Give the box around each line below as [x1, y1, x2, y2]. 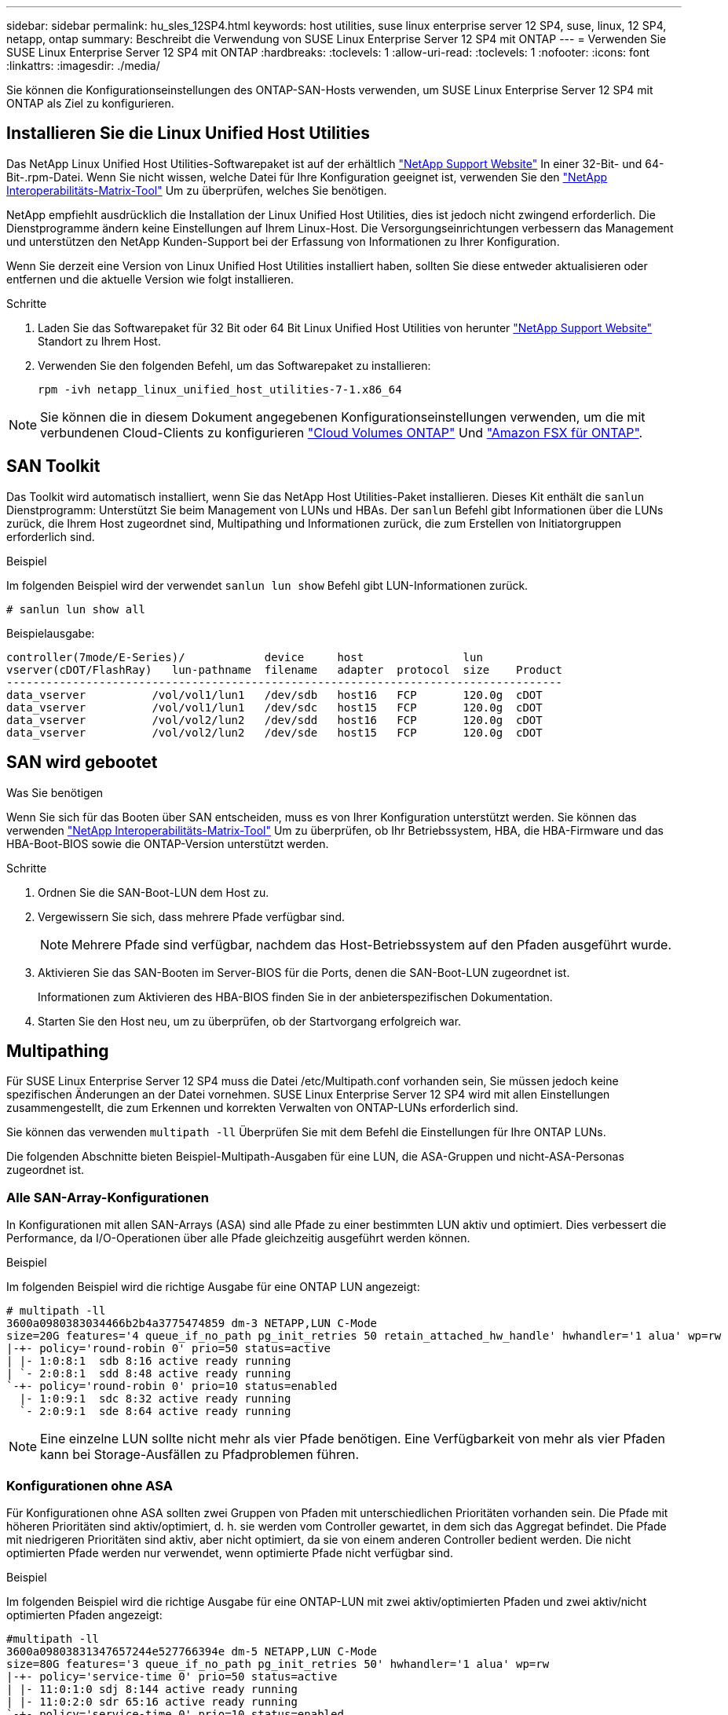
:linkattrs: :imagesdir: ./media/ [6, 59, 160, 72]
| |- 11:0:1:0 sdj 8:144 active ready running [6, 1682, 298, 1695]
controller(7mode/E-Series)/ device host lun [6, 650, 483, 664]
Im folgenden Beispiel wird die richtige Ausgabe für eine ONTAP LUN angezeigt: [6, 1280, 420, 1294]
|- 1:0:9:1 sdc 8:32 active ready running [19, 1392, 291, 1406]
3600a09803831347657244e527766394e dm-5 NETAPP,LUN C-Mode [6, 1644, 378, 1658]
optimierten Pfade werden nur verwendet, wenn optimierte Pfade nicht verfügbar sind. [6, 1545, 453, 1560]
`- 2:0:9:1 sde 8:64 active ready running [19, 1405, 291, 1418]
